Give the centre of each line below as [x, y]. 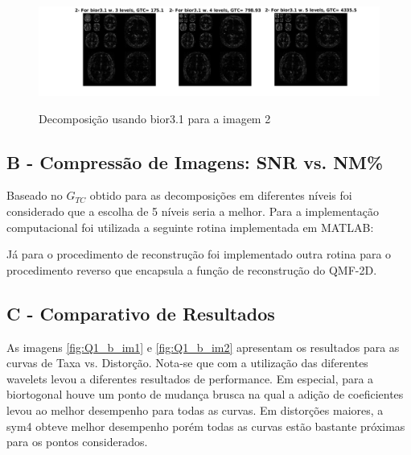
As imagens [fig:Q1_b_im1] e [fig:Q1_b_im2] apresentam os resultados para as [203, 347]
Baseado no [35, 195]
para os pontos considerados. [77, 442]
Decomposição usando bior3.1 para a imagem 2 [155, 118]
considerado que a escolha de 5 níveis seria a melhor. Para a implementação [193, 211]
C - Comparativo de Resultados [141, 313]
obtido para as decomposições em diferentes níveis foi [221, 195]
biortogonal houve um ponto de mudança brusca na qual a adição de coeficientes [205, 394]
